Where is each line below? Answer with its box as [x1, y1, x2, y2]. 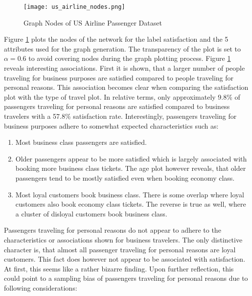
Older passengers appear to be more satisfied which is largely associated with [15, 153, 247, 163]
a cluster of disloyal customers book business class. [15, 208, 167, 218]
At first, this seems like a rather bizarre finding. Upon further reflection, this [4, 263, 234, 273]
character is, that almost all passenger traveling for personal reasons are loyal [4, 244, 236, 254]
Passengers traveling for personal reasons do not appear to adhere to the [4, 225, 221, 235]
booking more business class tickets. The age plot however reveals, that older [15, 163, 246, 173]
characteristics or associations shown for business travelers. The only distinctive [4, 234, 243, 244]
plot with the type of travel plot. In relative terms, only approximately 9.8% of [4, 91, 240, 102]
